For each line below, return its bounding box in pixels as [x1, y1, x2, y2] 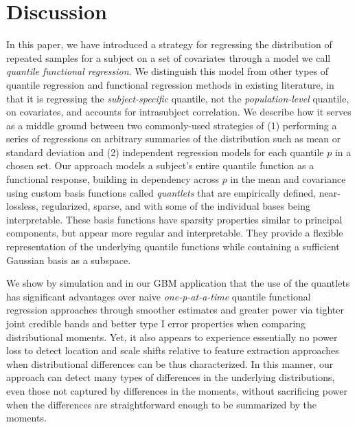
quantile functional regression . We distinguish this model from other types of [6, 64, 329, 78]
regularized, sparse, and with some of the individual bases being [41, 199, 310, 213]
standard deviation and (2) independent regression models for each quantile [6, 144, 324, 159]
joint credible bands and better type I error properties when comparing [6, 316, 306, 330]
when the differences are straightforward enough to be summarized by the [6, 397, 316, 411]
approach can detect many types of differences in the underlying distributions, [6, 370, 335, 384]
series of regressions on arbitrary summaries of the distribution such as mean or [6, 131, 341, 146]
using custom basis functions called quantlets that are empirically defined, [6, 185, 316, 199]
